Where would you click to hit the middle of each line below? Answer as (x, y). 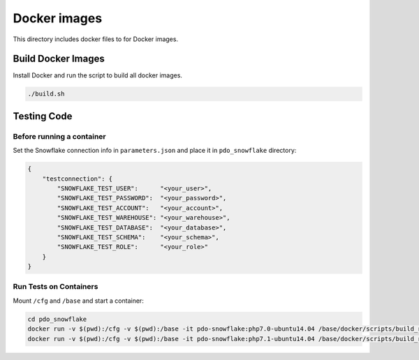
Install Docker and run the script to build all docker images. (98, 75)
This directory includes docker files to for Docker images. (95, 39)
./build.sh (46, 94)
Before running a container (59, 136)
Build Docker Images (59, 59)
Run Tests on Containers (56, 287)
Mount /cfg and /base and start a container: (79, 301)
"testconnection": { (78, 179)
